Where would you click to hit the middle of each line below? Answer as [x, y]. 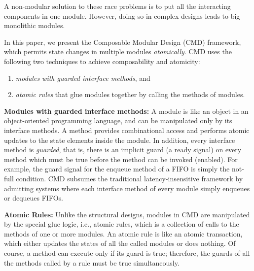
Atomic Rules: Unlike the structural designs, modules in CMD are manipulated [127, 214]
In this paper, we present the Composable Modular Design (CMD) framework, [123, 42]
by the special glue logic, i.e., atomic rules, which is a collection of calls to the [122, 224]
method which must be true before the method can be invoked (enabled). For [121, 159]
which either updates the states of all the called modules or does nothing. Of [120, 243]
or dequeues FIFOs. [34, 198]
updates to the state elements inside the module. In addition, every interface [120, 140]
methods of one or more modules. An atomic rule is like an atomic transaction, [123, 233]
